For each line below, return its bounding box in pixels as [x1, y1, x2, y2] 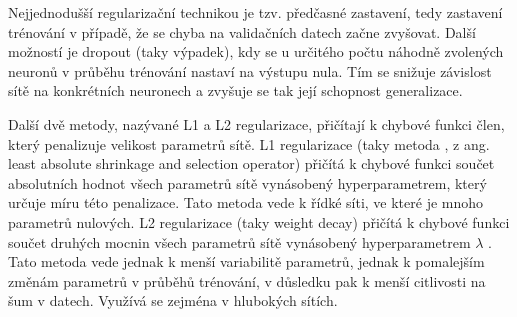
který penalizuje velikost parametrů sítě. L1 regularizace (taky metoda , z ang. [8, 133, 490, 154]
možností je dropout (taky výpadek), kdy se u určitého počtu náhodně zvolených [8, 41, 504, 62]
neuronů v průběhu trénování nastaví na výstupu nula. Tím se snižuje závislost [8, 60, 492, 81]
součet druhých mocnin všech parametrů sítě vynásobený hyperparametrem [8, 231, 471, 252]
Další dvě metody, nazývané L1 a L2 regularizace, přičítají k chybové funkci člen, [8, 113, 505, 134]
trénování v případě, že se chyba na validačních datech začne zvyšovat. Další [8, 21, 476, 42]
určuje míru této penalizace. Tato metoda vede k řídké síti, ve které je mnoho [8, 192, 484, 213]
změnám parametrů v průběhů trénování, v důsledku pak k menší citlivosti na [8, 270, 486, 291]
